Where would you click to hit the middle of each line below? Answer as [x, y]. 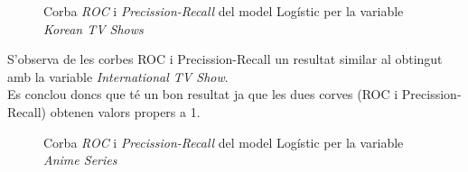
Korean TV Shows [94, 28]
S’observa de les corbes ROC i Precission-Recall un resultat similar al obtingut [225, 59]
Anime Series [80, 160]
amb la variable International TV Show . [118, 76]
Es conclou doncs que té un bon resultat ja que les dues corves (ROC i [203, 94]
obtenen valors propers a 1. [125, 111]
